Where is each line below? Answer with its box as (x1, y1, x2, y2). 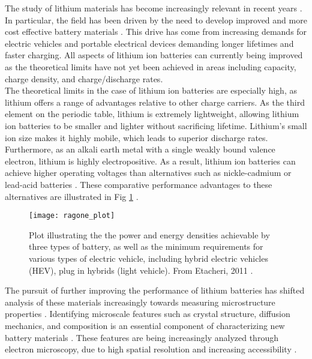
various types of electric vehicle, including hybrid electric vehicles (29, 252, 268, 264)
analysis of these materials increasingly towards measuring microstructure (5, 295, 275, 308)
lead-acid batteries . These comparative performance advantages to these (5, 178, 272, 190)
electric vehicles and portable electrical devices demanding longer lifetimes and (5, 37, 294, 49)
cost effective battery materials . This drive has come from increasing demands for (5, 25, 307, 38)
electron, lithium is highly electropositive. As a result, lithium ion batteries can (5, 154, 296, 167)
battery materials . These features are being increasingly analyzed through (5, 331, 278, 343)
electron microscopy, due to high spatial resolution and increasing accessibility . (5, 343, 297, 355)
